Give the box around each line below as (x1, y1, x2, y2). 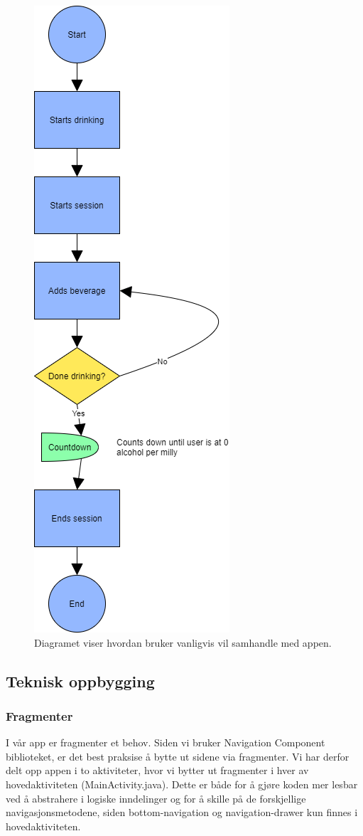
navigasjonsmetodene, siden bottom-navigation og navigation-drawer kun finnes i (6, 805, 358, 820)
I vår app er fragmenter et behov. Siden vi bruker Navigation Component (6, 735, 325, 750)
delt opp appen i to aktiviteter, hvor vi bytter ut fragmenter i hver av (6, 763, 309, 778)
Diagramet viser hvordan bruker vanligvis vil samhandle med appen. (34, 635, 332, 650)
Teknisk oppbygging (6, 670, 155, 692)
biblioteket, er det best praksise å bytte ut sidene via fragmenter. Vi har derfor (6, 748, 350, 763)
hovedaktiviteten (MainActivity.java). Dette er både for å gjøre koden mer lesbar (6, 776, 358, 791)
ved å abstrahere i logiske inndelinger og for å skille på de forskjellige (6, 790, 306, 805)
